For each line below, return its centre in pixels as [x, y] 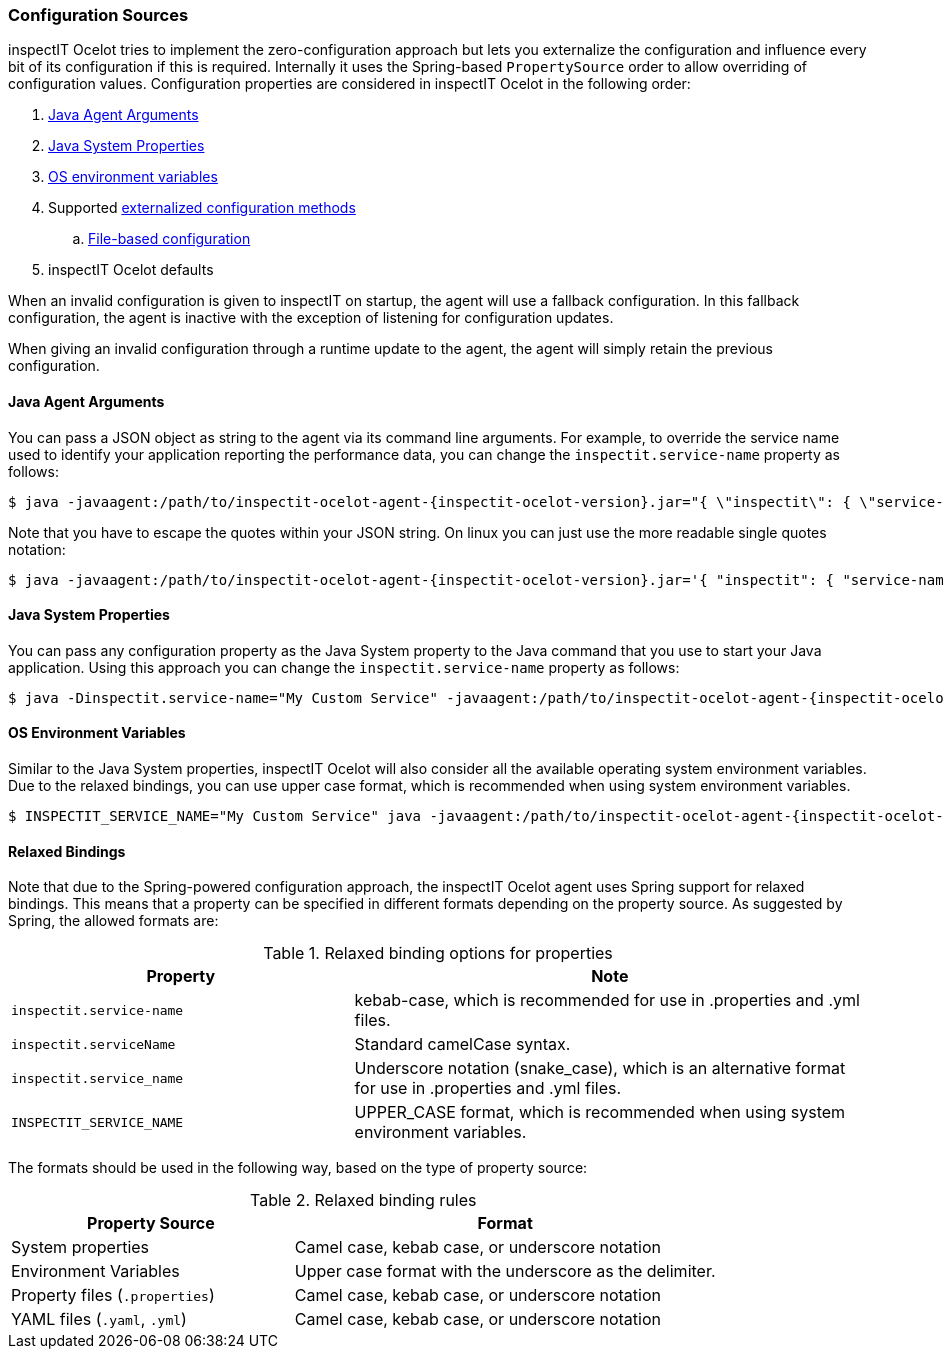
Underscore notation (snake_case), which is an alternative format [600, 1068]
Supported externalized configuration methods [202, 208]
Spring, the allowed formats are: [113, 921]
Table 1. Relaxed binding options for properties [438, 953]
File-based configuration [169, 239]
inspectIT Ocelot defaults [131, 270]
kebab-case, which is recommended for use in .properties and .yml [607, 1000]
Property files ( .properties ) [113, 1295]
